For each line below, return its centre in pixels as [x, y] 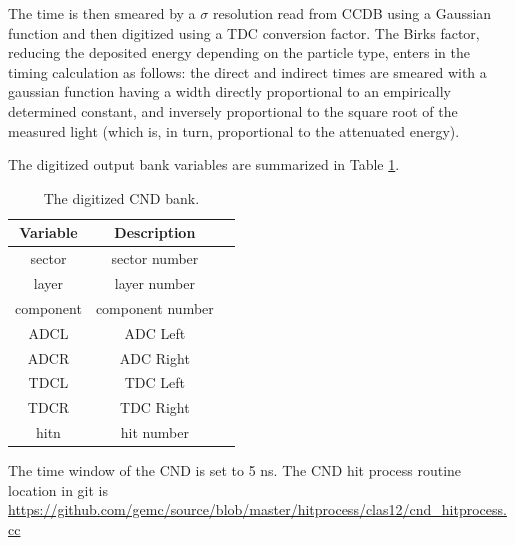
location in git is [58, 489]
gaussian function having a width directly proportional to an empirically [229, 91]
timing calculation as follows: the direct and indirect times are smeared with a [247, 71]
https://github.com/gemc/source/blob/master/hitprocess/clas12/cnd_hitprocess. [257, 509]
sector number [155, 258]
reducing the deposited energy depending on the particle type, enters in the [239, 52]
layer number [154, 283]
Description [155, 232]
